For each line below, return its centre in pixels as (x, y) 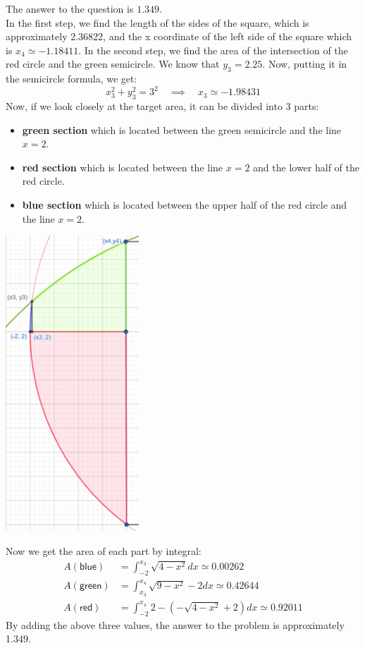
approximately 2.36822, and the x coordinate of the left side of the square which (179, 36)
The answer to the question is (70, 8)
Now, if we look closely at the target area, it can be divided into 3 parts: (162, 106)
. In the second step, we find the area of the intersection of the (213, 50)
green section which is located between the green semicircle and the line (182, 129)
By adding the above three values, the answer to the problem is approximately (175, 624)
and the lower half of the (307, 167)
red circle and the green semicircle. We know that (113, 64)
